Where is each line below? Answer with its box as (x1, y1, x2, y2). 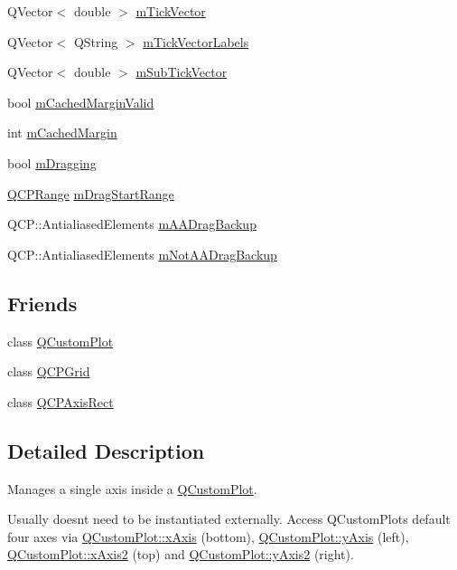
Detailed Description (7, 436, 205, 464)
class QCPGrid (7, 362, 90, 381)
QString (73, 32, 118, 51)
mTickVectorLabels (143, 32, 249, 51)
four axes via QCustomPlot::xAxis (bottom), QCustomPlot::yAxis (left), (7, 527, 409, 546)
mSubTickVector (135, 62, 228, 81)
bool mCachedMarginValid (7, 92, 154, 111)
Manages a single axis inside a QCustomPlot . (7, 479, 257, 498)
